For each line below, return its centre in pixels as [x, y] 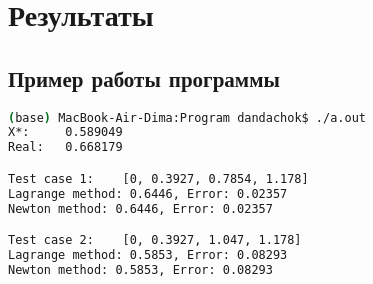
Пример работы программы [144, 77]
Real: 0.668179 [65, 147]
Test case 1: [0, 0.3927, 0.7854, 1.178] [158, 178]
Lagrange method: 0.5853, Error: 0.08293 [148, 255]
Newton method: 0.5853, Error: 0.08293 [140, 269]
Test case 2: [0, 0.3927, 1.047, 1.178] [155, 240]
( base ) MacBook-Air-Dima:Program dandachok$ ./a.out [187, 117]
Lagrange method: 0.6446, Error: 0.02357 [148, 193]
